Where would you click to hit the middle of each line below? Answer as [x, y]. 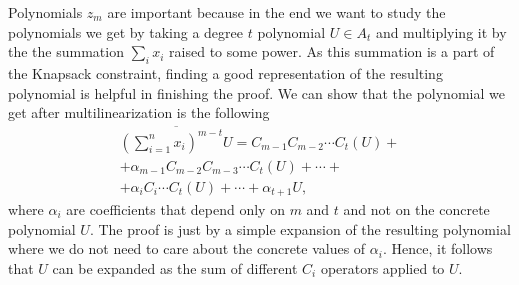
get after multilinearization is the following [139, 112]
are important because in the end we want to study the [276, 12]
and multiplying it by [441, 31]
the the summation [66, 51]
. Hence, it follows [437, 248]
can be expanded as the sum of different [175, 267]
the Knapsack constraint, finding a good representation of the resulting [225, 72]
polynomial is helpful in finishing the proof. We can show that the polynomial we [256, 92]
